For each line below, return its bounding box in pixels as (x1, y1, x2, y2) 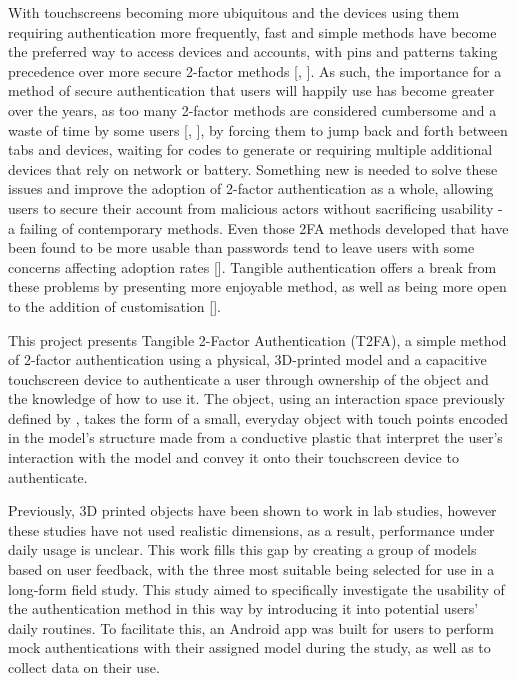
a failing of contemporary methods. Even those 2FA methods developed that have (8, 217, 509, 238)
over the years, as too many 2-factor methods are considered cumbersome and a (8, 99, 497, 120)
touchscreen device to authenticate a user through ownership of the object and (8, 368, 489, 389)
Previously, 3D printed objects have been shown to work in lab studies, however (8, 500, 497, 521)
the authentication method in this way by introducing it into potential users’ (8, 598, 479, 619)
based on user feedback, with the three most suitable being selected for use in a (8, 559, 495, 580)
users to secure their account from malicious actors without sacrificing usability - (8, 197, 503, 218)
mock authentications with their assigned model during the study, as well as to (8, 637, 491, 658)
